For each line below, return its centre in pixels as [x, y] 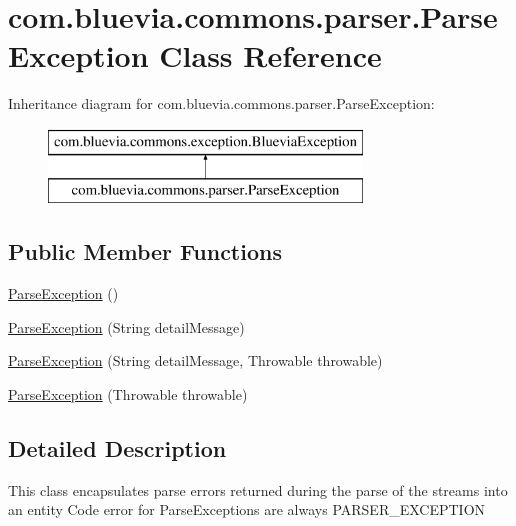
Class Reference [270, 55]
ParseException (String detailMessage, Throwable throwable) [195, 360]
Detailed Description [117, 448]
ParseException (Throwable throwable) [128, 394]
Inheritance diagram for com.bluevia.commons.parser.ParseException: [221, 103]
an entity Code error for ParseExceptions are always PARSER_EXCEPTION [247, 509]
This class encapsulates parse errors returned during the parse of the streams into [258, 489]
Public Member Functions [145, 251]
